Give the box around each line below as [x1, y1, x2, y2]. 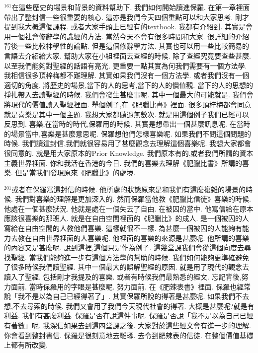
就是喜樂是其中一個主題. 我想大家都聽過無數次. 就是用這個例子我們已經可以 [4, 109, 250, 119]
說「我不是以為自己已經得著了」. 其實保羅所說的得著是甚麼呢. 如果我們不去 [4, 291, 250, 301]
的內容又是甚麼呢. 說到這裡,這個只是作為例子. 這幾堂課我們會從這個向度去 [4, 242, 244, 253]
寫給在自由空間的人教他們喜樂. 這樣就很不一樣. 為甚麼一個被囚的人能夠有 [4, 223, 243, 233]
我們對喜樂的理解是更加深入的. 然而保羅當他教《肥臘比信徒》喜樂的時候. [15, 194, 251, 204]
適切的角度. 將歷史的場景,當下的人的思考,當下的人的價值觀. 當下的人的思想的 [4, 79, 253, 90]
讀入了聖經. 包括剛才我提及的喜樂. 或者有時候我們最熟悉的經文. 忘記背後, [4, 272, 242, 282]
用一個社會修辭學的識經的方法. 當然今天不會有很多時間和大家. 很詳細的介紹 [4, 31, 250, 41]
